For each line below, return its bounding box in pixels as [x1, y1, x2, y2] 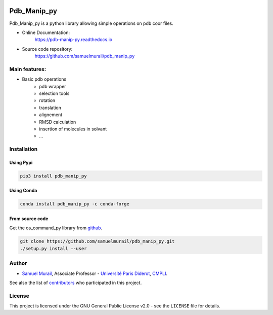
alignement [39, 112, 63, 118]
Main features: [9, 65, 47, 73]
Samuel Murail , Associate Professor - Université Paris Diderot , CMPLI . [22, 270, 168, 276]
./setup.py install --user [20, 246, 87, 251]
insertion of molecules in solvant [39, 126, 107, 132]
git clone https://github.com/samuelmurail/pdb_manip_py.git [20, 238, 175, 244]
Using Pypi [9, 159, 33, 165]
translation [39, 104, 62, 111]
